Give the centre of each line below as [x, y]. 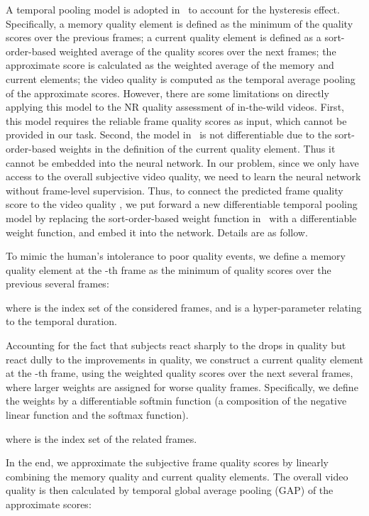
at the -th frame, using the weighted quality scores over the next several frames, [180, 373]
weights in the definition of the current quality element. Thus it [197, 148]
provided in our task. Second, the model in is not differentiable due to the [169, 135]
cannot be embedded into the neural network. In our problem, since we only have [182, 162]
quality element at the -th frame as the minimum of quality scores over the [169, 269]
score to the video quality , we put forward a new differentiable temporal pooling [182, 204]
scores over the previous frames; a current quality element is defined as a [164, 37]
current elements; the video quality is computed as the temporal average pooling [181, 78]
